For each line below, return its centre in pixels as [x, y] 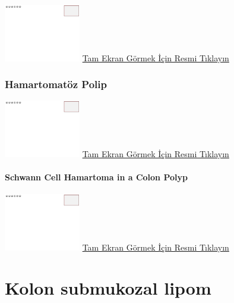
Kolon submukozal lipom [108, 288]
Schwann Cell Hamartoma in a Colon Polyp [96, 177]
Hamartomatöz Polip [56, 84]
